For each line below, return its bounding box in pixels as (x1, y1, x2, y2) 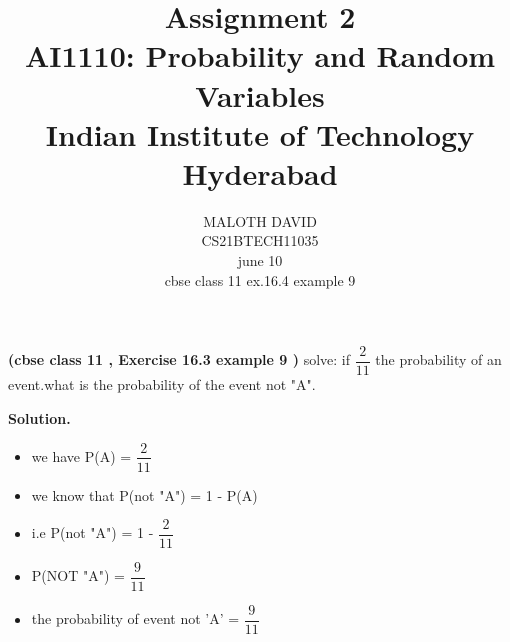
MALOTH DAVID (203, 210, 317, 231)
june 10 (237, 250, 283, 271)
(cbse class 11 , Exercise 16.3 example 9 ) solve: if (8, 349, 351, 370)
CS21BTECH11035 (201, 230, 319, 251)
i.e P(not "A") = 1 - (31, 522, 154, 543)
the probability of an (375, 349, 502, 370)
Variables (195, 74, 325, 115)
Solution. (8, 407, 71, 428)
